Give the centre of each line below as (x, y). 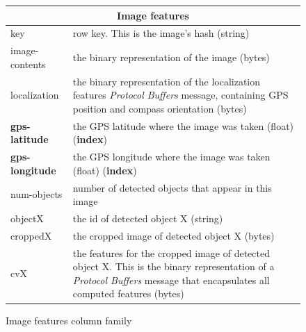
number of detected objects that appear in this (172, 187)
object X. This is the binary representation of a (174, 266)
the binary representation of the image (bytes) (171, 57)
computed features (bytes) (128, 293)
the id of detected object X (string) (148, 218)
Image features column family (69, 320)
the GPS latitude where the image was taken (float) (183, 125)
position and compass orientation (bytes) (160, 108)
